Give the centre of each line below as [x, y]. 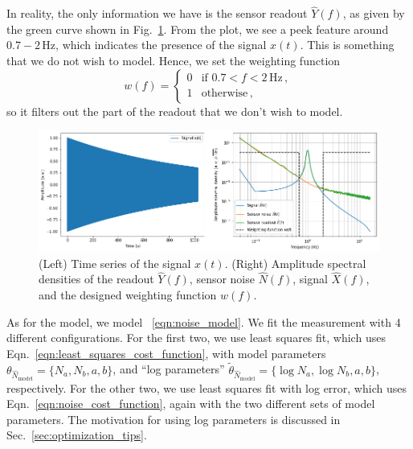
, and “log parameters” [169, 369]
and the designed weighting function [128, 294]
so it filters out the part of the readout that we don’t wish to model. [175, 111]
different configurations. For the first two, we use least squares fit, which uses [196, 338]
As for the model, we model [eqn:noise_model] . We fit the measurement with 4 [204, 321]
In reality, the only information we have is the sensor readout [157, 13]
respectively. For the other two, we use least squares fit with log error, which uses [206, 387]
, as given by [374, 13]
